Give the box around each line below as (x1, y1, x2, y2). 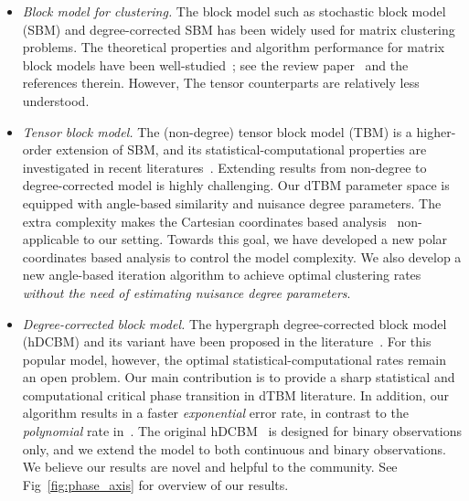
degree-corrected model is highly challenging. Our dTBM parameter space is (22, 176, 450, 195)
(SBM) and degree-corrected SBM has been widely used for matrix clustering (22, 19, 455, 38)
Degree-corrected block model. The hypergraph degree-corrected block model (22, 314, 447, 333)
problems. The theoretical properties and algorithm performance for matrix (22, 37, 445, 57)
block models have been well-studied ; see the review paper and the (22, 55, 409, 74)
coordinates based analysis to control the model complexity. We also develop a (22, 247, 462, 266)
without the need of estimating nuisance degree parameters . (22, 282, 351, 302)
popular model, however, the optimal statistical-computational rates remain (22, 349, 446, 368)
